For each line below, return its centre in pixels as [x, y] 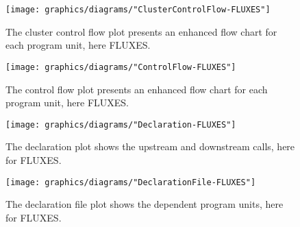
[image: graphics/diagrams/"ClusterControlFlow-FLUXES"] [138, 10]
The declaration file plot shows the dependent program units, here [145, 204]
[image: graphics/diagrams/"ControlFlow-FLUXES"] [121, 67]
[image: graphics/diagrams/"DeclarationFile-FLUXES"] [131, 182]
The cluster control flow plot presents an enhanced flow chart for [141, 31]
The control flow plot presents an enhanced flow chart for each [137, 89]
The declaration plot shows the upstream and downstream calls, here [150, 146]
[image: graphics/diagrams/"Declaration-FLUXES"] [121, 124]
